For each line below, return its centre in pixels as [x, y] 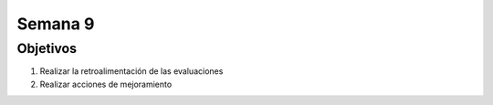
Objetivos [47, 48]
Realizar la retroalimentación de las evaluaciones [131, 71]
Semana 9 [56, 24]
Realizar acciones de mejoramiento [106, 84]
